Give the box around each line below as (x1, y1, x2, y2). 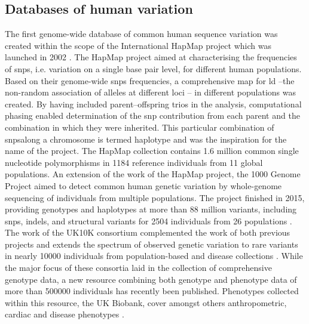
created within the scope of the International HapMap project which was (5, 39, 271, 51)
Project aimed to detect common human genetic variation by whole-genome (5, 179, 282, 192)
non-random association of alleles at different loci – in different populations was (5, 86, 296, 98)
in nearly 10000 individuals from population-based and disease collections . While (5, 249, 303, 262)
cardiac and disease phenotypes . (5, 308, 124, 320)
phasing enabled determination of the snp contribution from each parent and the (5, 109, 300, 122)
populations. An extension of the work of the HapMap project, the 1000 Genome (5, 168, 301, 180)
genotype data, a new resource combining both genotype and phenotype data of (5, 273, 297, 285)
